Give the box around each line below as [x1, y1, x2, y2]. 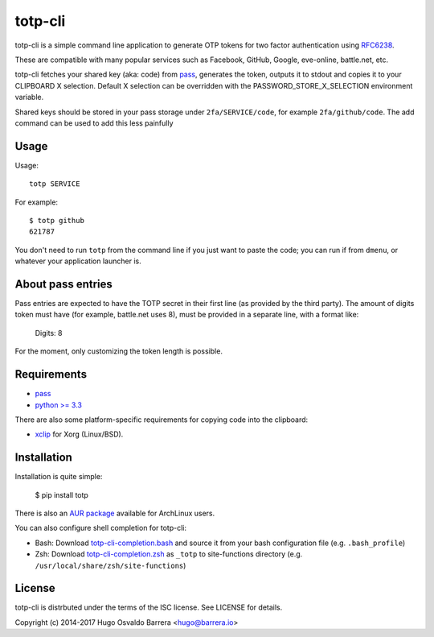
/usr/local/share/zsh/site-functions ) [35, 560, 186, 570]
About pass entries [14, 277, 113, 291]
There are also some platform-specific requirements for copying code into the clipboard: [14, 415, 309, 424]
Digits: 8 [35, 328, 63, 337]
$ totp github [29, 216, 84, 225]
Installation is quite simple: [14, 472, 103, 482]
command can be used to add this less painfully [14, 118, 174, 128]
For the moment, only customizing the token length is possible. [14, 346, 223, 356]
